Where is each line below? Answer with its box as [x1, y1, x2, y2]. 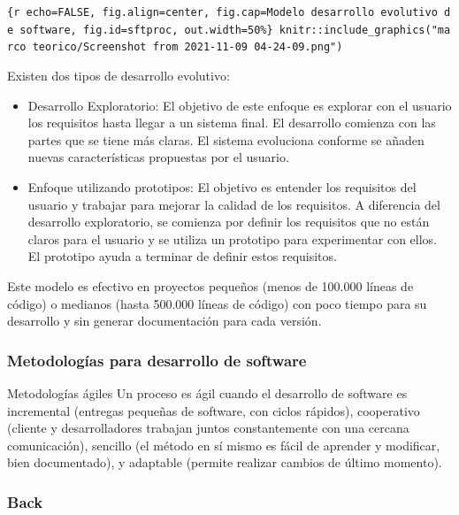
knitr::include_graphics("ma [279, 23, 451, 36]
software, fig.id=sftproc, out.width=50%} [19, 23, 273, 36]
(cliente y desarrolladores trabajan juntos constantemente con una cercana [7, 419, 409, 437]
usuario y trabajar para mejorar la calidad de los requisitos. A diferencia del [27, 195, 440, 213]
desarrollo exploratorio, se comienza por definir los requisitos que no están [27, 212, 430, 231]
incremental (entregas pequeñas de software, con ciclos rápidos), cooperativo [7, 401, 420, 419]
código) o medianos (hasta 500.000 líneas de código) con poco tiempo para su [7, 294, 427, 312]
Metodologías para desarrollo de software [7, 349, 307, 371]
